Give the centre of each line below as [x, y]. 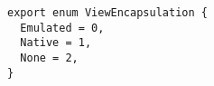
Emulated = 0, [62, 28]
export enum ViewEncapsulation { [107, 13]
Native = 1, [56, 43]
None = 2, [49, 57]
